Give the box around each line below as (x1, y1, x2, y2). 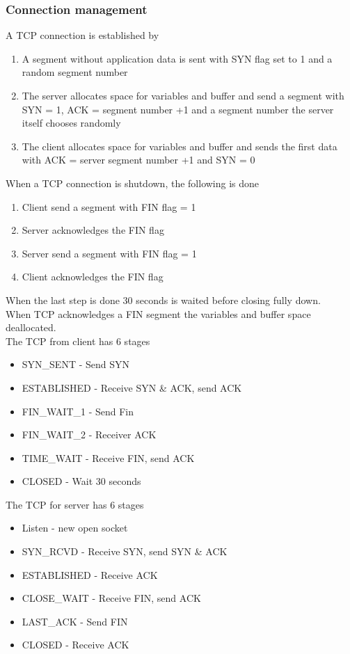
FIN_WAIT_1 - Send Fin (22, 404, 134, 418)
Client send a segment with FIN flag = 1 (22, 199, 196, 214)
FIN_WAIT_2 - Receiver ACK (22, 427, 157, 442)
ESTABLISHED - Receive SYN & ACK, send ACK (22, 380, 242, 394)
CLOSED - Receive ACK (22, 637, 129, 652)
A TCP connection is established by (6, 28, 159, 42)
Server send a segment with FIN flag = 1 (22, 246, 197, 260)
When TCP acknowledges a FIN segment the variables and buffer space (6, 306, 311, 321)
